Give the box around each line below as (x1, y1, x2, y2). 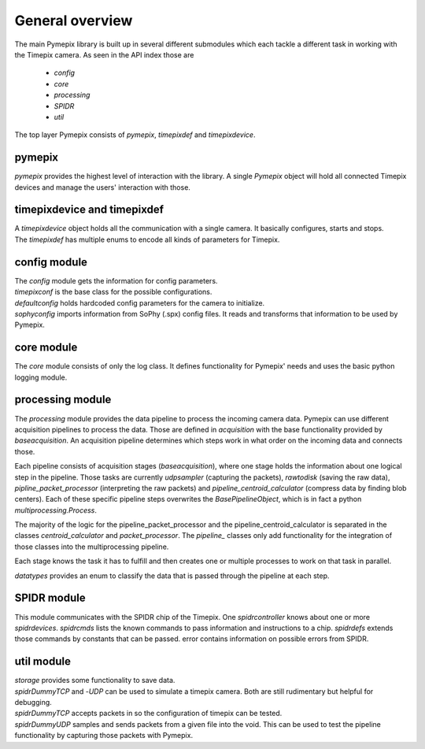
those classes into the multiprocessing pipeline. (14, 542, 169, 551)
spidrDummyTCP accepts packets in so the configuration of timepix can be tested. (14, 709, 283, 718)
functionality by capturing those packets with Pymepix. (14, 731, 193, 740)
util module (14, 654, 71, 669)
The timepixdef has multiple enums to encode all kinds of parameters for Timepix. (14, 235, 280, 244)
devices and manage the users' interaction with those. (14, 182, 190, 192)
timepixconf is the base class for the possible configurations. (14, 287, 213, 297)
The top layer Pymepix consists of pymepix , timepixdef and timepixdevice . (14, 130, 256, 139)
